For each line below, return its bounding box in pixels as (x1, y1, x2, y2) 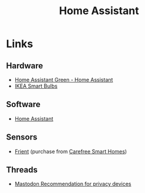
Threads (6, 165, 38, 175)
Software (6, 99, 41, 109)
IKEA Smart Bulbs (14, 82, 58, 89)
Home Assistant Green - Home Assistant (14, 76, 113, 83)
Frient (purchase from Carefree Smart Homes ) (14, 148, 127, 155)
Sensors (6, 132, 38, 142)
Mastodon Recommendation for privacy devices (14, 181, 131, 188)
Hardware (6, 61, 43, 71)
